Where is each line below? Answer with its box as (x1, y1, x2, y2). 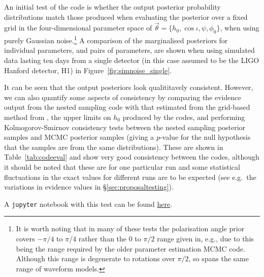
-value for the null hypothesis (159, 132, 251, 142)
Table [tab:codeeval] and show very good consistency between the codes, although (4, 151, 259, 162)
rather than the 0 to (78, 233, 141, 244)
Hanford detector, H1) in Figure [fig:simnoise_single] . (4, 65, 172, 75)
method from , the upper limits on (4, 112, 111, 122)
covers (16, 233, 35, 244)
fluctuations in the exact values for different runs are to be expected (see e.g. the (4, 171, 256, 182)
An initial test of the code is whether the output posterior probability (4, 2, 221, 12)
